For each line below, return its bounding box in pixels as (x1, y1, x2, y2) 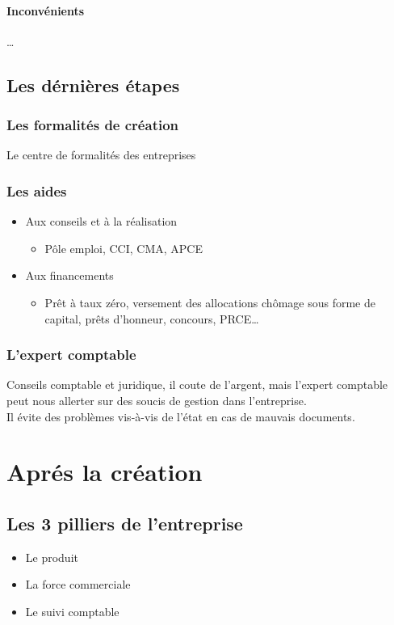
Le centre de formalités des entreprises (6, 146, 196, 163)
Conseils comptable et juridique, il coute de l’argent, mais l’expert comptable (6, 376, 388, 393)
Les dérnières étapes (6, 72, 180, 97)
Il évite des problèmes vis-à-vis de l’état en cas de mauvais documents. (6, 408, 355, 424)
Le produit (25, 548, 78, 565)
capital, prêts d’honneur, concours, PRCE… (44, 310, 259, 327)
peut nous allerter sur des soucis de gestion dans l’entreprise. (6, 391, 307, 408)
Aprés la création (6, 455, 203, 488)
